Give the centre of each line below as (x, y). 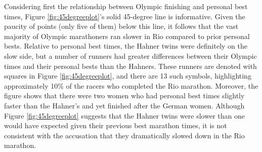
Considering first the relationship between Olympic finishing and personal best (126, 6)
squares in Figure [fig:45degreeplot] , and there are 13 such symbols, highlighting (128, 76)
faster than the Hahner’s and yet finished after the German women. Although (124, 105)
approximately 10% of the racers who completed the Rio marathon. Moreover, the (131, 85)
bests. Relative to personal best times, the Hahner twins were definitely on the (126, 46)
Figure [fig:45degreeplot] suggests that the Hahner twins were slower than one (124, 115)
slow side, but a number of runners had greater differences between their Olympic (130, 55)
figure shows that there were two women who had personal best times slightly (124, 96)
